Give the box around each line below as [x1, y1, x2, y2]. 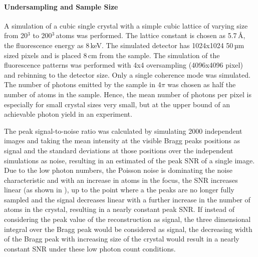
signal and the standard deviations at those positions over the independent [4, 145, 233, 155]
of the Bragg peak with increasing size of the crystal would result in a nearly [4, 233, 239, 244]
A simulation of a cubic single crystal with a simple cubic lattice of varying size [4, 20, 248, 31]
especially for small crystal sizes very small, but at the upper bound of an [4, 99, 230, 109]
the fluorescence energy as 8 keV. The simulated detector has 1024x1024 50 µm [4, 40, 244, 50]
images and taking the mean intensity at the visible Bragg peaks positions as [4, 135, 240, 146]
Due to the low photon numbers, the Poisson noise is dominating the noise [4, 165, 232, 175]
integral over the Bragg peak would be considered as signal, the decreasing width [4, 223, 252, 234]
